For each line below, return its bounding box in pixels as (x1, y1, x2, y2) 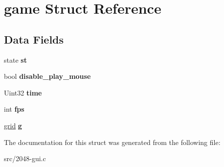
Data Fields (4, 31, 64, 47)
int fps (4, 104, 24, 114)
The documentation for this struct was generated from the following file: (4, 137, 221, 147)
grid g (4, 120, 22, 130)
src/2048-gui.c (4, 153, 46, 164)
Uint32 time (4, 87, 42, 97)
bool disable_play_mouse (4, 71, 91, 81)
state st (4, 54, 27, 65)
